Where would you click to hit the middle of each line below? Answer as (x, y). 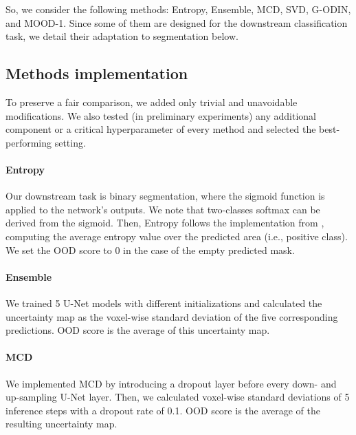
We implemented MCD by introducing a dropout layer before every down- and (171, 383)
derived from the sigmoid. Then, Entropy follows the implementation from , (165, 223)
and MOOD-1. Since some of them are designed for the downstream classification (177, 22)
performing (29, 142)
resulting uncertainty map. (62, 424)
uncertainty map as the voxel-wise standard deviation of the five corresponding (172, 316)
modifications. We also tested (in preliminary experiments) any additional (161, 115)
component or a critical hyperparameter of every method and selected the (161, 129)
